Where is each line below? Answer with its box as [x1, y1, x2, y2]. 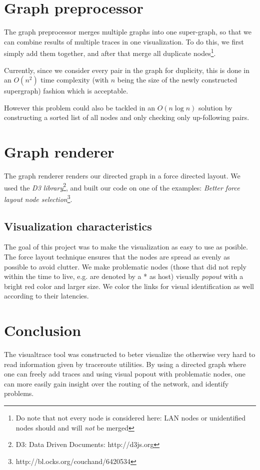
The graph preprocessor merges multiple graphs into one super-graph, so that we [4, 26, 252, 37]
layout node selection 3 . [4, 192, 72, 204]
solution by [198, 102, 232, 112]
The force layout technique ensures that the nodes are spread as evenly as [4, 251, 230, 261]
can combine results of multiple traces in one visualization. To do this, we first [4, 36, 244, 46]
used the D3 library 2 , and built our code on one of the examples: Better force [4, 180, 240, 192]
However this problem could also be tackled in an [4, 102, 155, 112]
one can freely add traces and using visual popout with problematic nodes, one [4, 368, 245, 379]
